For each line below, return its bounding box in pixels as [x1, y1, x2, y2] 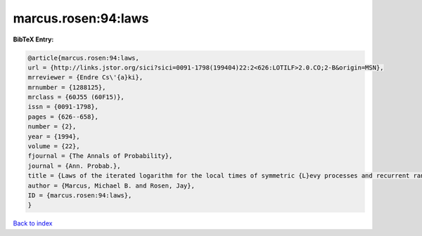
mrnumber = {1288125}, [27, 83, 106, 91]
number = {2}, [27, 123, 77, 131]
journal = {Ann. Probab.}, [27, 162, 121, 170]
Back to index [13, 219, 53, 228]
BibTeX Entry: [13, 35, 54, 44]
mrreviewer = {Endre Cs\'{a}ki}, [27, 74, 143, 81]
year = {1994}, [27, 132, 80, 140]
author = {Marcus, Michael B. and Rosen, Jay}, [27, 181, 195, 190]
